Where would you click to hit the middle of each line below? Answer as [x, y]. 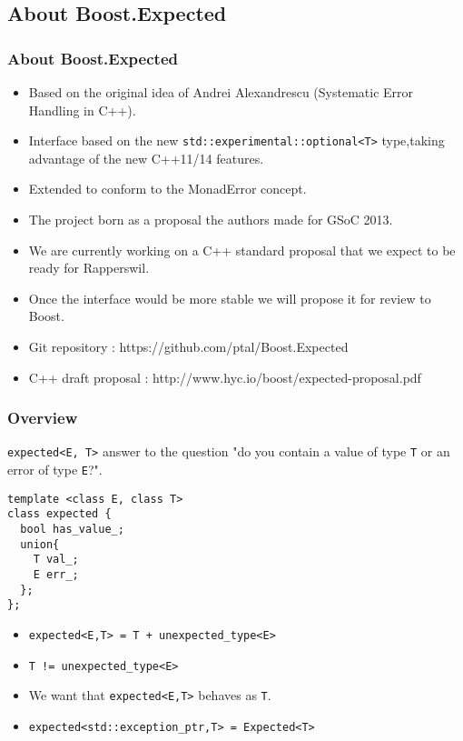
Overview [43, 418]
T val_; [56, 560]
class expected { [59, 514]
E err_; [56, 575]
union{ [40, 544]
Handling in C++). [82, 110]
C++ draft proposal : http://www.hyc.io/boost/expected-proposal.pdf [225, 377]
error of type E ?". [55, 470]
